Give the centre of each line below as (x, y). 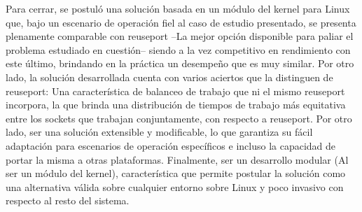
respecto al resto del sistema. (68, 200)
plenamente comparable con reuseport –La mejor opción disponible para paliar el (180, 36)
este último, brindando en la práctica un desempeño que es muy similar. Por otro (180, 63)
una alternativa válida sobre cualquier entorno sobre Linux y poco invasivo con (175, 186)
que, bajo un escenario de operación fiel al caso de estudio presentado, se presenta (181, 22)
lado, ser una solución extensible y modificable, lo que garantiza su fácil (159, 132)
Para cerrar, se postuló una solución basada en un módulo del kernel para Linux (178, 8)
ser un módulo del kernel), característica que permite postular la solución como (176, 173)
